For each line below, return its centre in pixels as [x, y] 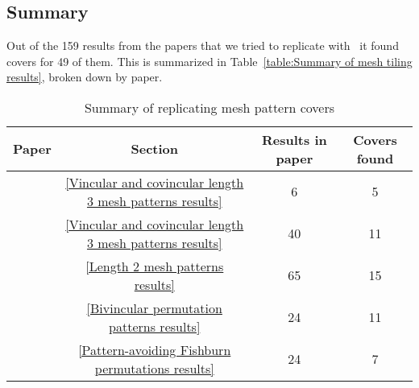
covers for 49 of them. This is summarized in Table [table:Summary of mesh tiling [209, 61]
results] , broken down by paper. [85, 77]
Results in [295, 139]
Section [154, 149]
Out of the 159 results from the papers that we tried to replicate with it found [203, 45]
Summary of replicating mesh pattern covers [209, 107]
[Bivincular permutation [154, 308]
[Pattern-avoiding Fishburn [155, 349]
